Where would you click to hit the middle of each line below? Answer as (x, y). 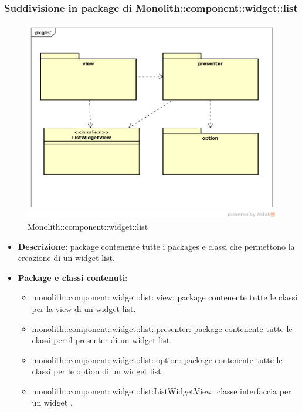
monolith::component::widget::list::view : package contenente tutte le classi (165, 297)
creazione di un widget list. (66, 258)
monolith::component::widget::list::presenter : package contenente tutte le (162, 328)
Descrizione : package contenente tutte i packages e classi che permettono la (156, 246)
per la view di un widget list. (84, 308)
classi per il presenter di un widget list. (102, 340)
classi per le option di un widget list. (98, 371)
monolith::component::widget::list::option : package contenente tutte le (157, 359)
